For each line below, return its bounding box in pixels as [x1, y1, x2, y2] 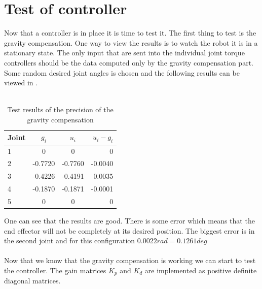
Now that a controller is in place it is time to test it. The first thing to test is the [4, 27, 256, 38]
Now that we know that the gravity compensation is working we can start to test [4, 255, 256, 266]
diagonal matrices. [4, 275, 61, 286]
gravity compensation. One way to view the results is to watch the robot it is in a [4, 37, 258, 48]
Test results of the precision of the [7, 104, 114, 115]
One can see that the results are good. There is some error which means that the [4, 215, 255, 226]
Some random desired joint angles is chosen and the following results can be [4, 67, 240, 78]
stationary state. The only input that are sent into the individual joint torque [4, 47, 245, 58]
